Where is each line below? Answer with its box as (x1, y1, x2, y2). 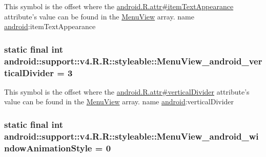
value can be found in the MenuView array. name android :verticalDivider (4, 96, 234, 107)
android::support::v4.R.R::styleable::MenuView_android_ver (4, 54, 262, 67)
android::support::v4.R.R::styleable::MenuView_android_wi (4, 129, 259, 142)
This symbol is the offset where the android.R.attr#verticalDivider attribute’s (4, 86, 250, 97)
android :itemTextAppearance (4, 21, 96, 32)
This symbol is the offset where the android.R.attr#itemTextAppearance (4, 1, 234, 11)
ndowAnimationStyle (4, 141, 92, 154)
